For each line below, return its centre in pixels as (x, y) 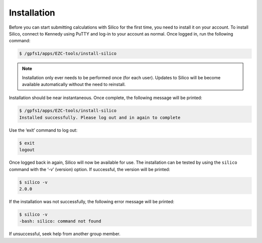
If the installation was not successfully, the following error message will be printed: (92, 201)
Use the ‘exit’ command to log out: (43, 130)
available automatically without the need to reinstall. (74, 85)
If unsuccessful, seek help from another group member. (65, 234)
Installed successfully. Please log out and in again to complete (100, 117)
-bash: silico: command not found (60, 221)
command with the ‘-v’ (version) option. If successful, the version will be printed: (90, 169)
